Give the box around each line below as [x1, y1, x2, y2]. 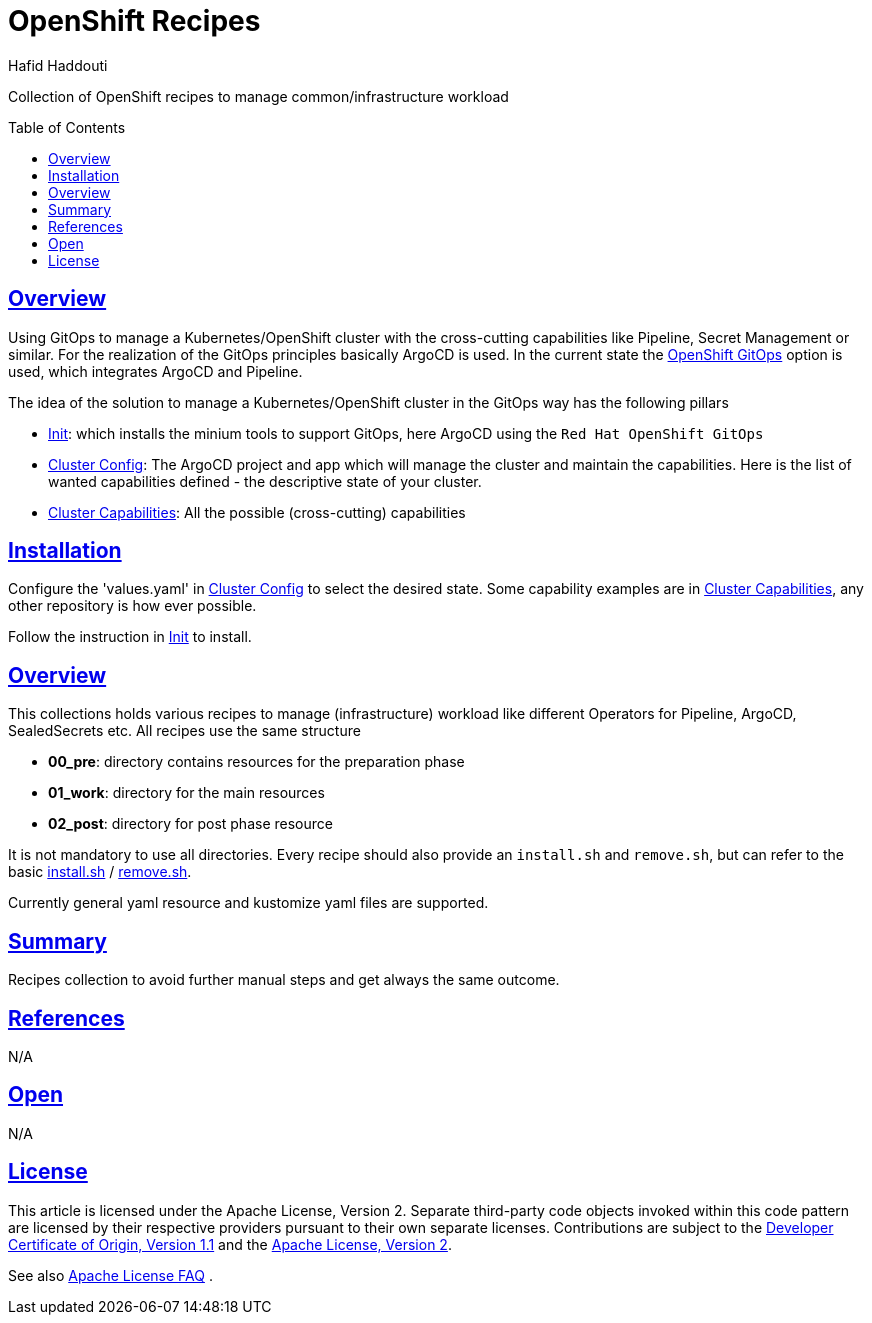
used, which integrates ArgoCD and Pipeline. [8, 362, 303, 380]
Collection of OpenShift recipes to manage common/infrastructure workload [8, 87, 509, 105]
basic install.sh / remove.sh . [8, 863, 192, 881]
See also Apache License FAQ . [8, 1266, 213, 1284]
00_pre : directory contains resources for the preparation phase [48, 753, 465, 771]
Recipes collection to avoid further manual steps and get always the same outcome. [8, 971, 560, 989]
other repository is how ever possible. [8, 597, 257, 615]
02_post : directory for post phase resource [48, 815, 333, 833]
